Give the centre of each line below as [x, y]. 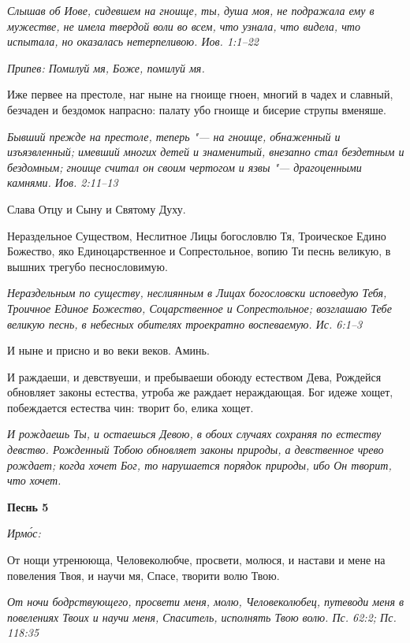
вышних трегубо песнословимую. [88, 266]
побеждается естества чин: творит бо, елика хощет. [130, 407]
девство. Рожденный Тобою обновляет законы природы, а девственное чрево [196, 450]
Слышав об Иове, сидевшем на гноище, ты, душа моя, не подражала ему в [191, 10]
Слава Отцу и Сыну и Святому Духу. [97, 208]
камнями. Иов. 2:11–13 [63, 182]
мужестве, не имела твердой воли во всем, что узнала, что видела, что [184, 26]
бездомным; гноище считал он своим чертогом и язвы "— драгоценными [184, 167]
